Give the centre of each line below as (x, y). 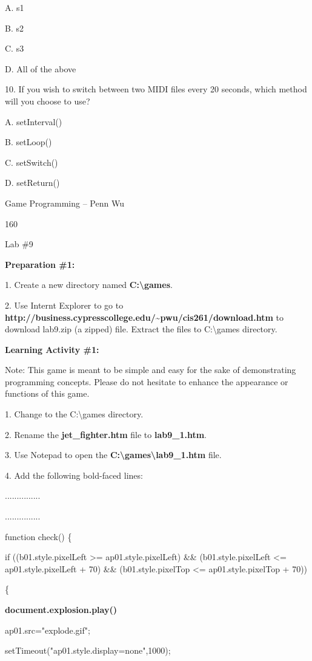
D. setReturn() (32, 183)
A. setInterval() (34, 121)
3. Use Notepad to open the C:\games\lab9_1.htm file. (113, 455)
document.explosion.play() (61, 609)
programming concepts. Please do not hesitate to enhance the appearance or (147, 381)
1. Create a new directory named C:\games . (89, 285)
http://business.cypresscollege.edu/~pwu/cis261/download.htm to (144, 317)
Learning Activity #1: (52, 349)
